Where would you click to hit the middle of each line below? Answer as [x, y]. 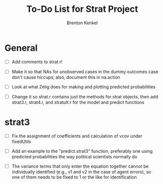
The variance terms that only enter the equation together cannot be [80, 166]
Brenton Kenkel [82, 23]
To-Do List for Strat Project [82, 9]
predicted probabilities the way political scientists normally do [74, 157]
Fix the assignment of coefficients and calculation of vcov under [77, 136]
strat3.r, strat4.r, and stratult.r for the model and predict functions [78, 102]
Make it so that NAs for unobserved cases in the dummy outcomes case [85, 71]
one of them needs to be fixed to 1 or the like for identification [74, 177]
